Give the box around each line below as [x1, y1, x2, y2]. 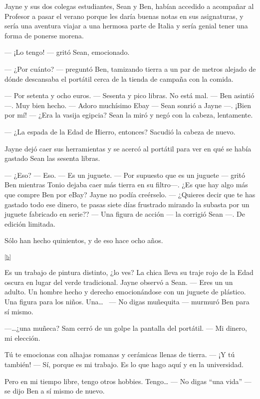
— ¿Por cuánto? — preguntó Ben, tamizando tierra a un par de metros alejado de [4, 63, 256, 74]
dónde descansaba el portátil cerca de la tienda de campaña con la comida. [4, 73, 234, 84]
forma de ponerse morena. [4, 30, 84, 40]
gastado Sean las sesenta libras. [4, 153, 100, 163]
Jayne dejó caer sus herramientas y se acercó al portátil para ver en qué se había [4, 143, 252, 153]
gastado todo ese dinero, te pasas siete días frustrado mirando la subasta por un [4, 199, 250, 209]
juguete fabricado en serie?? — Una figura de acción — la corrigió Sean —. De [4, 209, 245, 219]
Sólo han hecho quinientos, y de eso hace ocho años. [4, 235, 163, 246]
